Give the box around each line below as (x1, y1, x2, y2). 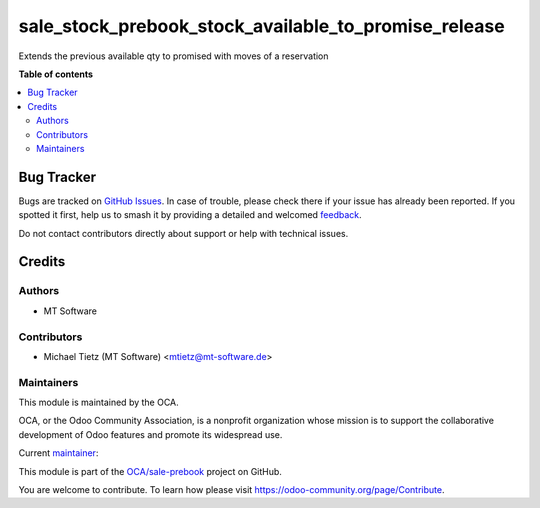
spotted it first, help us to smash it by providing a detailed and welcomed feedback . (18, 209, 362, 221)
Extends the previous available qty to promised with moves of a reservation (18, 50, 329, 62)
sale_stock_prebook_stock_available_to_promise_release (18, 15, 505, 37)
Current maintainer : (18, 447, 99, 459)
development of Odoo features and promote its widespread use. (18, 428, 283, 440)
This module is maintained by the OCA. (18, 396, 179, 409)
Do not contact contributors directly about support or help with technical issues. (18, 227, 349, 239)
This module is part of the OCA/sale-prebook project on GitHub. (18, 465, 282, 477)
